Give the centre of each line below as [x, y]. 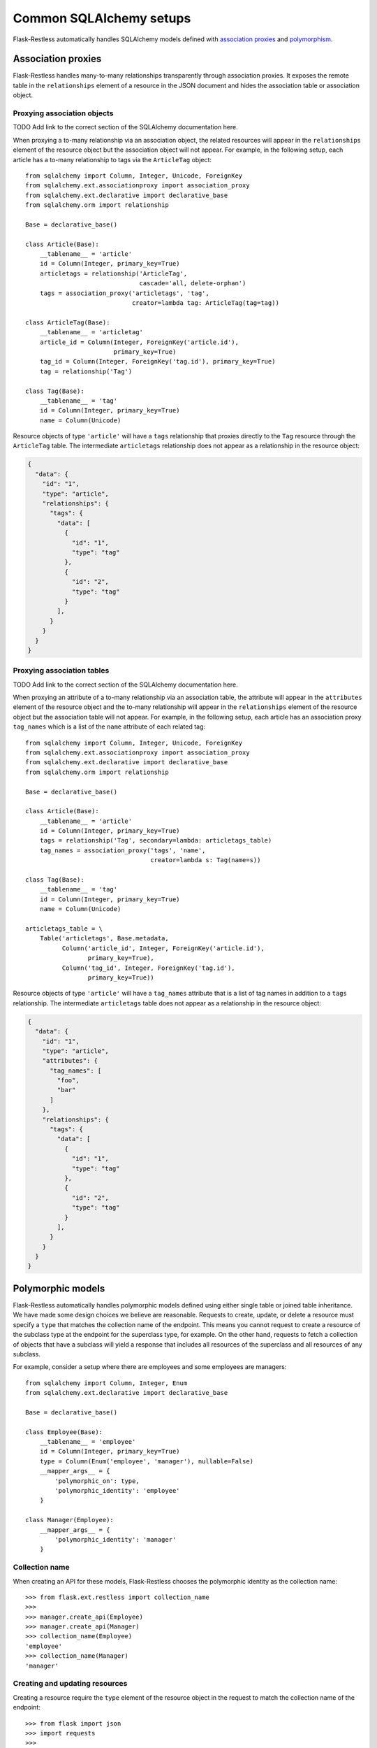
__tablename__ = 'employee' [88, 1442]
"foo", [68, 1081]
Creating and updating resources [70, 1684]
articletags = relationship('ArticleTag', [113, 273]
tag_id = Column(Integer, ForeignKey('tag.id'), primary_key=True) [157, 361]
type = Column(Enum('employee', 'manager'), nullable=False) [147, 1461]
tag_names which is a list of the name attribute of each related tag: [109, 726]
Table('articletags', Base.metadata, [104, 938]
